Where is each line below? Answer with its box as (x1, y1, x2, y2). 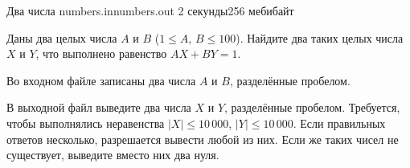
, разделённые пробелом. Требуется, (224, 99, 400, 116)
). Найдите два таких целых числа (236, 29, 404, 46)
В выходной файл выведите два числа (6, 99, 191, 116)
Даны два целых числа (6, 29, 117, 46)
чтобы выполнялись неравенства (6, 114, 165, 131)
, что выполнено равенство (35, 45, 167, 62)
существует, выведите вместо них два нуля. (6, 146, 219, 163)
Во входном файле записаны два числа (6, 72, 196, 88)
